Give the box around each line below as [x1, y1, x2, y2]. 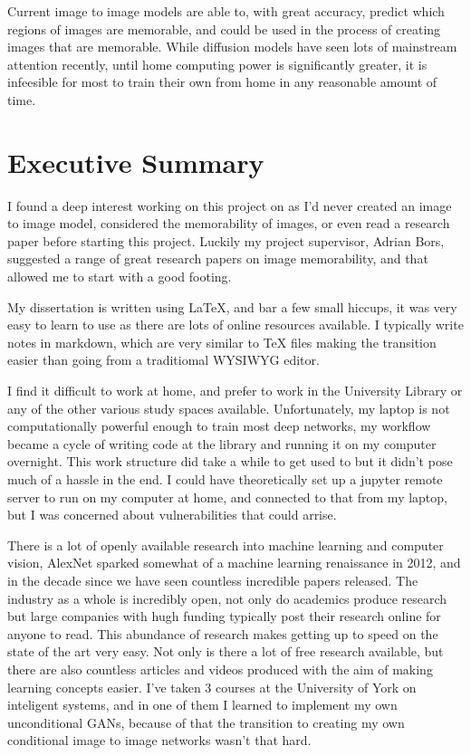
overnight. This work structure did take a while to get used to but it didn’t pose [7, 452, 453, 471]
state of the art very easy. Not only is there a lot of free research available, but [7, 642, 444, 661]
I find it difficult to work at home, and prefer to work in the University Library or [7, 381, 463, 400]
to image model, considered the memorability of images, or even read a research [7, 214, 450, 233]
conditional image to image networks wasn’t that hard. [7, 731, 312, 750]
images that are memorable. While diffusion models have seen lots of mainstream [7, 37, 457, 56]
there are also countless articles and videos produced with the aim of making [7, 659, 433, 678]
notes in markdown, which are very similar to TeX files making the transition [7, 332, 437, 351]
